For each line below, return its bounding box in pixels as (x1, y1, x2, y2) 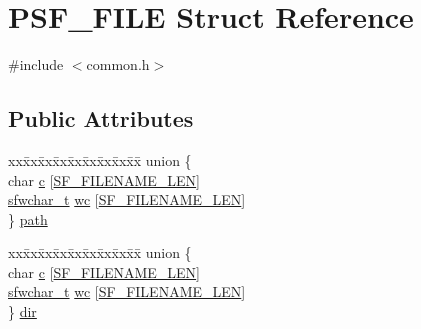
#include (8, 54, 64, 75)
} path (8, 208, 48, 229)
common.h (86, 54, 150, 75)
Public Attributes (8, 103, 194, 134)
